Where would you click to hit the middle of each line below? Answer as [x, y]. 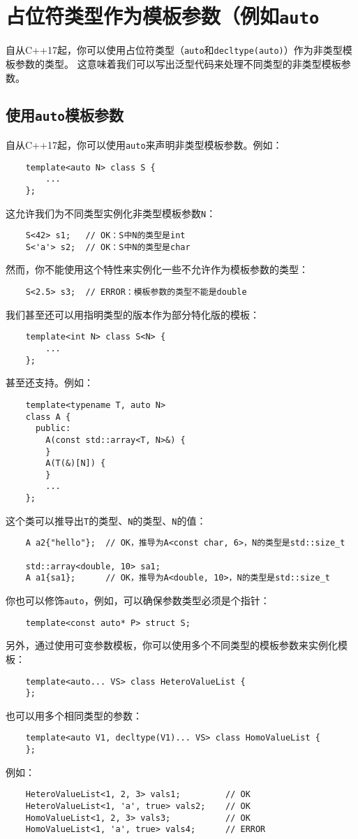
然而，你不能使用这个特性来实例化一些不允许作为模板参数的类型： [157, 269]
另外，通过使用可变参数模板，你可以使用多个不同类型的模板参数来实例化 [172, 645]
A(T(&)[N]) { [76, 464]
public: [53, 429]
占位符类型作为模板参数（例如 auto [163, 16]
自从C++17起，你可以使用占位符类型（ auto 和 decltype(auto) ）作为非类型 [174, 50]
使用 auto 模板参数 [65, 115]
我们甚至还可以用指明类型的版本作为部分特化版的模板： [133, 314]
